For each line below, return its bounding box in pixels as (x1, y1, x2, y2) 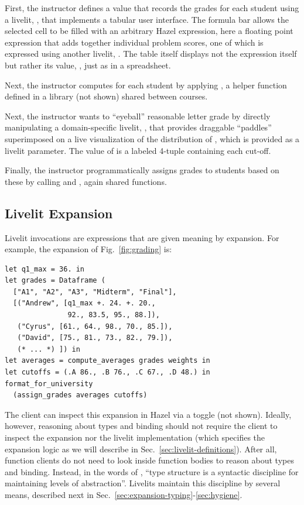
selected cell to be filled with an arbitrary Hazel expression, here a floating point (5, 25, 293, 37)
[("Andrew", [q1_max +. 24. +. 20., (13, 299, 156, 308)
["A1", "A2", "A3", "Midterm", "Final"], (13, 287, 177, 296)
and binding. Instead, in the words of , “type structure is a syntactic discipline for (5, 465, 299, 477)
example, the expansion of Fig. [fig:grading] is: (5, 243, 172, 255)
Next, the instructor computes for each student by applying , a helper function (5, 78, 287, 91)
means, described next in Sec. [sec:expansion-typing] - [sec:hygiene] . (5, 488, 242, 500)
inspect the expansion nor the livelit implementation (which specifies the (5, 431, 265, 444)
